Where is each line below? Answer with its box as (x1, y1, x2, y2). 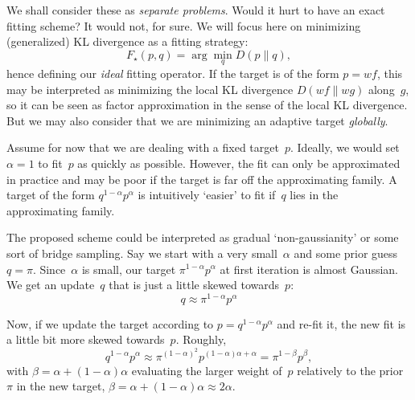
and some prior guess (294, 244, 398, 261)
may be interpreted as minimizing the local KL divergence (6, 80, 294, 97)
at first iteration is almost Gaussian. (220, 260, 399, 277)
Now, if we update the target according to (6, 315, 214, 332)
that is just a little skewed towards (109, 276, 280, 293)
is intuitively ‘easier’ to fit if (138, 186, 276, 203)
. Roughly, (175, 331, 227, 348)
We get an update (6, 276, 95, 293)
